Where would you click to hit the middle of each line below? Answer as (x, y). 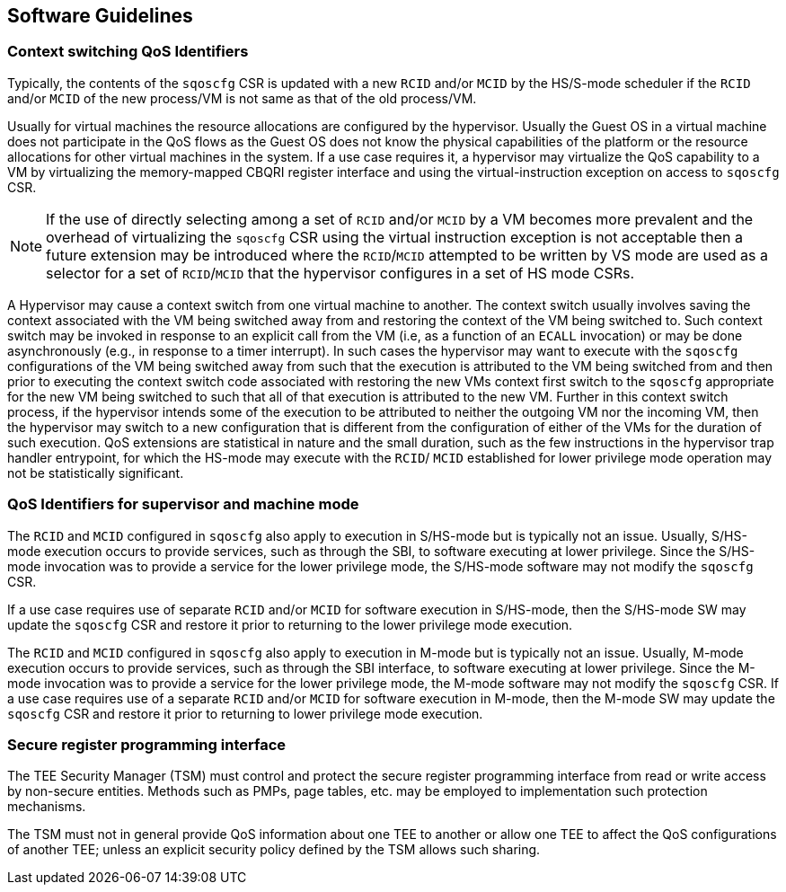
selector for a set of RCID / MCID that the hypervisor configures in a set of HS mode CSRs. (340, 273)
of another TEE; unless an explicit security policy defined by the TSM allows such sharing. (274, 850)
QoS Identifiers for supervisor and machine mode (183, 504)
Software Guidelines (100, 16)
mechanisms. (47, 807)
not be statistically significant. (96, 472)
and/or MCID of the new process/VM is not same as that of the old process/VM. (242, 98)
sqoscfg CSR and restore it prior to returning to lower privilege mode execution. (245, 713)
